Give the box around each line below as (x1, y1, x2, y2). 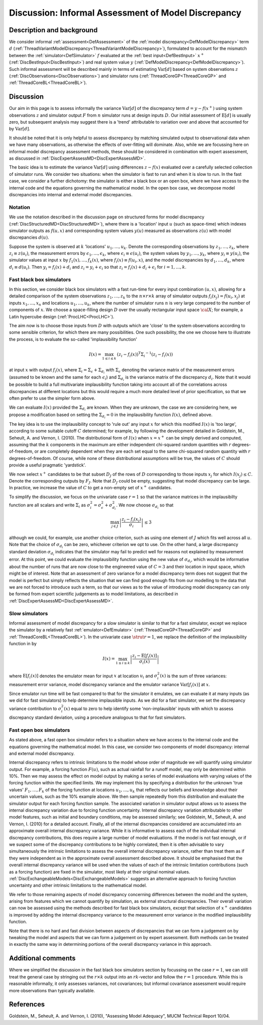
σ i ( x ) (139, 659, 150, 665)
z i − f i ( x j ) (121, 516, 141, 523)
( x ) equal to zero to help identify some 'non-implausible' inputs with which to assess (64, 706, 234, 711)
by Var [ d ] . (9, 126, 30, 132)
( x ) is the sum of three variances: (160, 673, 227, 679)
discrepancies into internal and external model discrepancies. (9, 192, 132, 197)
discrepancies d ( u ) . (9, 234, 49, 240)
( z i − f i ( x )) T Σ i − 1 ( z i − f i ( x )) (117, 351, 173, 358)
